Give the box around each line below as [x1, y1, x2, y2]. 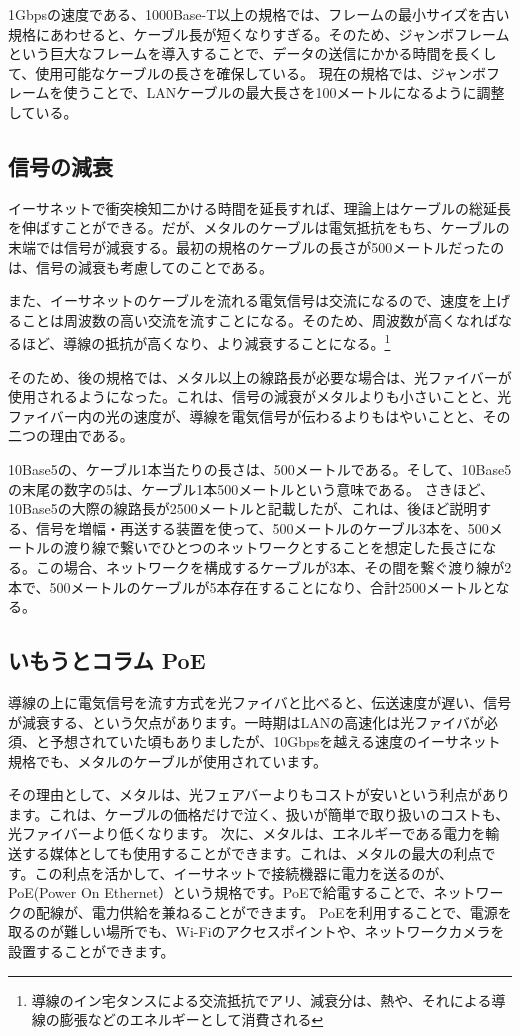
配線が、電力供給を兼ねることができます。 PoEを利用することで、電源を [35, 901, 512, 922]
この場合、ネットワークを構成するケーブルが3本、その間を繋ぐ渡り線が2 [35, 556, 512, 577]
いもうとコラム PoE [8, 645, 206, 676]
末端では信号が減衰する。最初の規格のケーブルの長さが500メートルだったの [8, 236, 505, 257]
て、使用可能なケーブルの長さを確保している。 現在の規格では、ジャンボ [8, 62, 486, 83]
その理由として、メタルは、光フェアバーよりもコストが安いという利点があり [8, 784, 511, 805]
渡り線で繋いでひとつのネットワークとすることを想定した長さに [63, 537, 483, 558]
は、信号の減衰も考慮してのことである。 [8, 256, 274, 277]
